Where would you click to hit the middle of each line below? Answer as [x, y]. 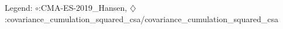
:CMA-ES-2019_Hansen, [83, 7]
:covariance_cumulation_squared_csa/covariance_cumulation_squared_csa [141, 18]
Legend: [19, 7]
